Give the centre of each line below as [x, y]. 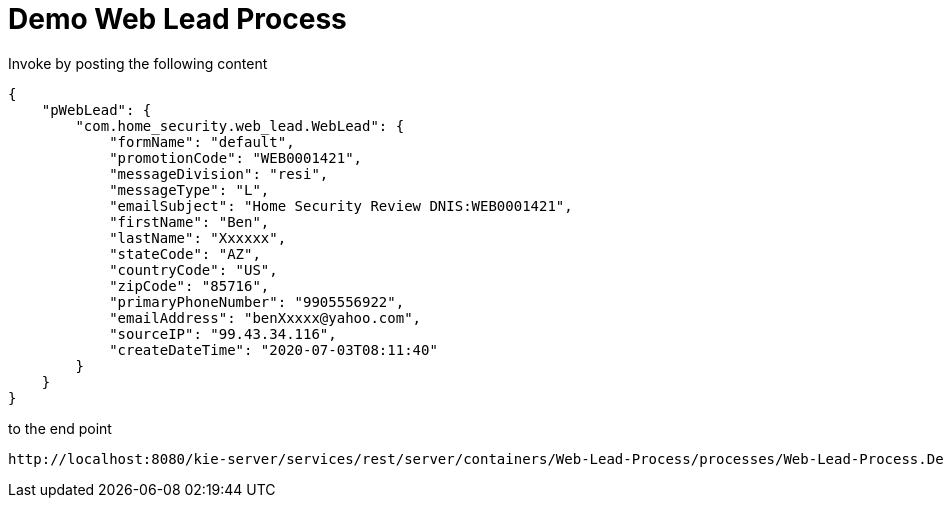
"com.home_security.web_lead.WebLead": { [240, 125]
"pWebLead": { [96, 109]
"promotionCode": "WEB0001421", [236, 157]
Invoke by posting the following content [138, 63]
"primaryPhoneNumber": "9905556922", [257, 301]
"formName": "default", [202, 141]
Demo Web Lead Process [177, 19]
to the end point [60, 428]
